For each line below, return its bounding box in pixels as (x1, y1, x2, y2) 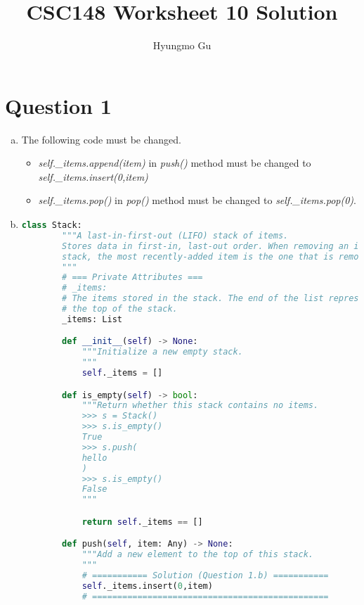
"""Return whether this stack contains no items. (82, 400, 319, 411)
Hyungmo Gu (152, 38, 212, 53)
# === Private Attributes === (62, 272, 203, 283)
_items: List (62, 314, 122, 324)
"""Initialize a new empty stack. (82, 347, 243, 357)
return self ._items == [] (82, 516, 203, 527)
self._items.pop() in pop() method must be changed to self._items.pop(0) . (38, 193, 356, 208)
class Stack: (21, 220, 82, 231)
